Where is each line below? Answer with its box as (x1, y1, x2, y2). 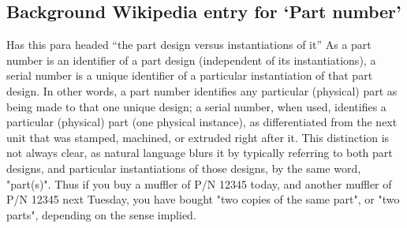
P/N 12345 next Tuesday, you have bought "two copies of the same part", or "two (6, 191, 400, 207)
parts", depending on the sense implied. (6, 206, 196, 222)
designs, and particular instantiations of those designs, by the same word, (6, 159, 361, 176)
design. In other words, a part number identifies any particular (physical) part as (6, 82, 398, 99)
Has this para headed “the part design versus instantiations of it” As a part (6, 36, 372, 53)
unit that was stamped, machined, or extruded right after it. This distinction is (6, 129, 390, 145)
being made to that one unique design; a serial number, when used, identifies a (6, 98, 386, 114)
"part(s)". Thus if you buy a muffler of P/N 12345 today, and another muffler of (6, 175, 392, 192)
